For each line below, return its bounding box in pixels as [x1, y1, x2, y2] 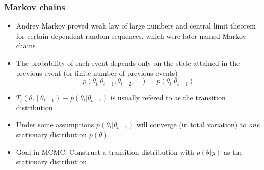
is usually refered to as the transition [110, 92, 226, 103]
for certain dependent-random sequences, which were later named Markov [16, 30, 246, 41]
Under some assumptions [16, 119, 94, 130]
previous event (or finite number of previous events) [16, 67, 178, 78]
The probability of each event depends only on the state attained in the [16, 58, 240, 68]
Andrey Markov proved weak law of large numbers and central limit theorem [16, 20, 256, 31]
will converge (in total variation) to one [136, 119, 260, 130]
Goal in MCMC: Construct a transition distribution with [16, 146, 194, 157]
